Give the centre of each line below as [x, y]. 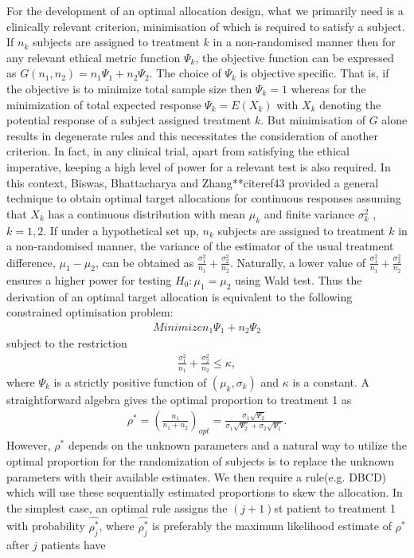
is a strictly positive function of [130, 382]
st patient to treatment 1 [335, 507]
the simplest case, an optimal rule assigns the [117, 507]
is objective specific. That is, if [314, 73]
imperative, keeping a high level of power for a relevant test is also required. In [199, 166]
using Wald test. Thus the [299, 279]
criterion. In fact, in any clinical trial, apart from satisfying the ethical [178, 151]
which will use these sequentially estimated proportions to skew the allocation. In [205, 492]
